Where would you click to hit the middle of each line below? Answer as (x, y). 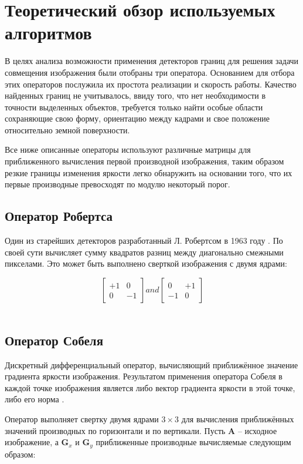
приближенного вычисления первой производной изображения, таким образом (144, 161)
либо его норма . (35, 399)
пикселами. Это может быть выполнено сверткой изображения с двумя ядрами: (146, 263)
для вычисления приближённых (238, 419)
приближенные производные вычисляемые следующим (193, 442)
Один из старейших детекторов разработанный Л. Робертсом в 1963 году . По (144, 241)
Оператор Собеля (54, 340)
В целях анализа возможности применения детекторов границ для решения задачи (152, 61)
